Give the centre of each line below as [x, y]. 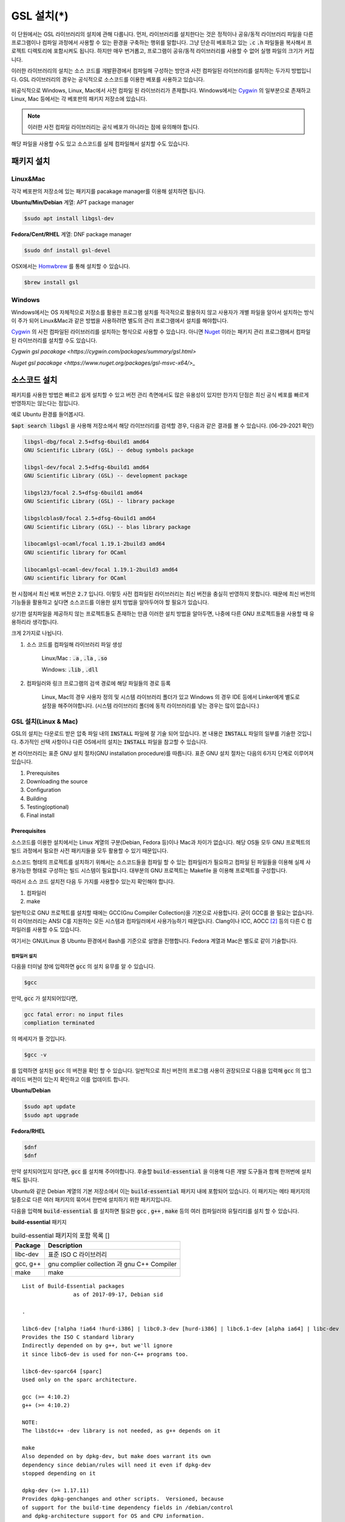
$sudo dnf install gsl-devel [67, 250]
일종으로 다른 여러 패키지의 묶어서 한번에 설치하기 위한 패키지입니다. [91, 1200]
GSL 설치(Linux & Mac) [45, 721]
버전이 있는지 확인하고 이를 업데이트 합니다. [79, 1079]
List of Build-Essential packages [73, 1286]
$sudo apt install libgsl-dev [69, 218]
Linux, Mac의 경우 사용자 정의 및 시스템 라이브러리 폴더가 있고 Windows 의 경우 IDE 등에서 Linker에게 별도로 [171, 697]
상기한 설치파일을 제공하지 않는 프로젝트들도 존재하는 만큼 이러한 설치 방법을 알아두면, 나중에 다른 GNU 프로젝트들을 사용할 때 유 [163, 613]
